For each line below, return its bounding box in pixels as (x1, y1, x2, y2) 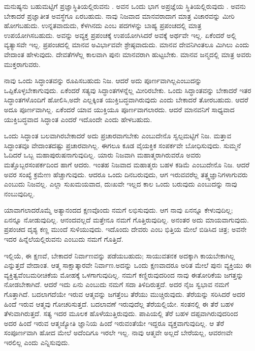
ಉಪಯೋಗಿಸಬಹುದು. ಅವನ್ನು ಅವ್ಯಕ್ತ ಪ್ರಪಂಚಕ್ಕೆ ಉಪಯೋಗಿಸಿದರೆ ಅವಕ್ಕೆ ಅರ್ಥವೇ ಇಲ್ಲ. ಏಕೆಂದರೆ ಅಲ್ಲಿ (4, 30, 236, 40)
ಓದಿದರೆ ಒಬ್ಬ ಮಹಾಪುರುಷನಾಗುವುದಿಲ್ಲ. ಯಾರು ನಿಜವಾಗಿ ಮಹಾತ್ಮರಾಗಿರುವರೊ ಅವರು (4, 150, 201, 160)
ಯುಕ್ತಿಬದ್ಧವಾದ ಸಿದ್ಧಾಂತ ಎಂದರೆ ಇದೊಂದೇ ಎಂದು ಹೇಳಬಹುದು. (4, 114, 152, 124)
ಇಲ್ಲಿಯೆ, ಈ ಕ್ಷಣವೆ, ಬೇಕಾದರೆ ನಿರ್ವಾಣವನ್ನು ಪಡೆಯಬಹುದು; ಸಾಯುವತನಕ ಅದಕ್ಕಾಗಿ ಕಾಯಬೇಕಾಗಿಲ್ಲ (4, 250, 235, 260)
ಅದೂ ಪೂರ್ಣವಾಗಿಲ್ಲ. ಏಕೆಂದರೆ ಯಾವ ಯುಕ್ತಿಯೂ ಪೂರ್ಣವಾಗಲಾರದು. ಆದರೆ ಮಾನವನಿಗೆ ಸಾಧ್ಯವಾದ (4, 104, 235, 114)
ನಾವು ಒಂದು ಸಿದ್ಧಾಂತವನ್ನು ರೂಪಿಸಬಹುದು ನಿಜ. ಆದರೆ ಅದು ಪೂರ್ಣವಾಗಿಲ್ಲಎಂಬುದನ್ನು (4, 75, 202, 86)
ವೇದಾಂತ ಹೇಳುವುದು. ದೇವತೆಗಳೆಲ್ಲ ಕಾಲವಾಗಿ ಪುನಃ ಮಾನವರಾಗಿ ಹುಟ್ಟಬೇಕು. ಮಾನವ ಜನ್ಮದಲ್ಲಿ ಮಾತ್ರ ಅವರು (4, 49, 252, 59)
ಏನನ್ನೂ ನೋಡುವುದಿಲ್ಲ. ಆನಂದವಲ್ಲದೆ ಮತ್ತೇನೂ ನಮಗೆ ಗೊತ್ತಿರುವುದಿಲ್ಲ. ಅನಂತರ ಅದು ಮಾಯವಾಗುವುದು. (4, 214, 249, 224)
